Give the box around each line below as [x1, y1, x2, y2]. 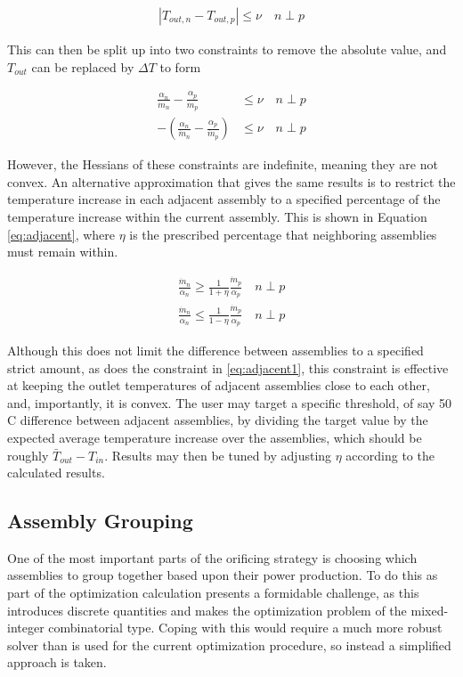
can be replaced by [31, 57, 134, 76]
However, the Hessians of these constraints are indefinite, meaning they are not [7, 155, 438, 174]
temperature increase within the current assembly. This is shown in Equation [7, 208, 427, 226]
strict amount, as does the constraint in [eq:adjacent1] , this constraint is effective [7, 358, 449, 377]
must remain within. [7, 242, 118, 261]
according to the [345, 445, 435, 464]
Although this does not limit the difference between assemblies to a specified [7, 340, 424, 359]
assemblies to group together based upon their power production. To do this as [7, 566, 438, 584]
